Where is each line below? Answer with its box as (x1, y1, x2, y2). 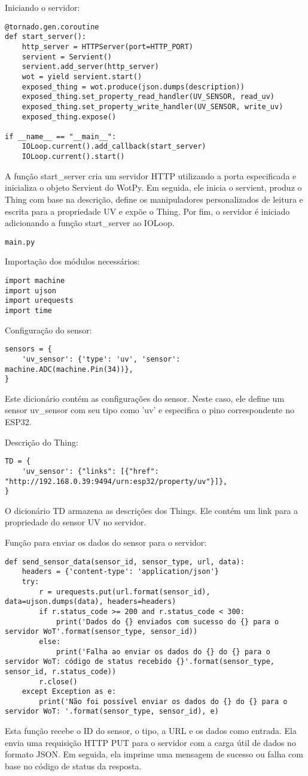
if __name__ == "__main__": (5, 132, 117, 141)
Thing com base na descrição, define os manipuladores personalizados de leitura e (5, 193, 303, 205)
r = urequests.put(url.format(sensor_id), (39, 587, 211, 596)
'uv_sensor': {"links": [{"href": (22, 467, 159, 476)
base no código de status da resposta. (5, 759, 142, 772)
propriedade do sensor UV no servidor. (5, 516, 147, 528)
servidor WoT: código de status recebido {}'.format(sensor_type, (5, 657, 275, 666)
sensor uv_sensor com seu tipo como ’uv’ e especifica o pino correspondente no (5, 404, 295, 416)
